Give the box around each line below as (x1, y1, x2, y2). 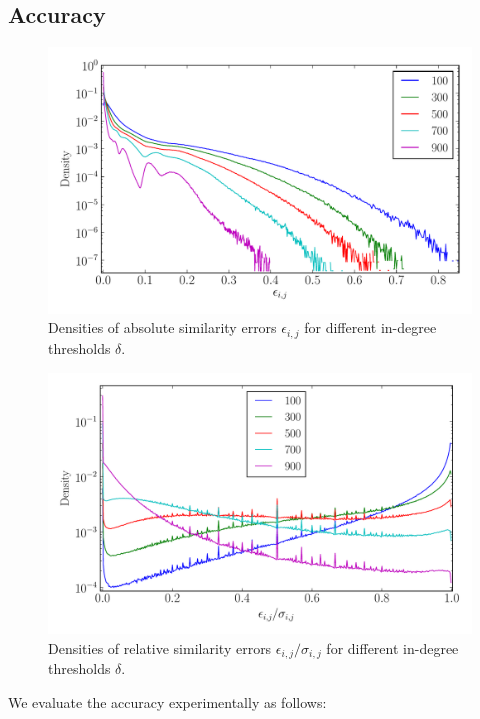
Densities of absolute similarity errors (48, 317, 277, 338)
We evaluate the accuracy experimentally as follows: (8, 691, 327, 712)
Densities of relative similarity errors (48, 637, 272, 658)
